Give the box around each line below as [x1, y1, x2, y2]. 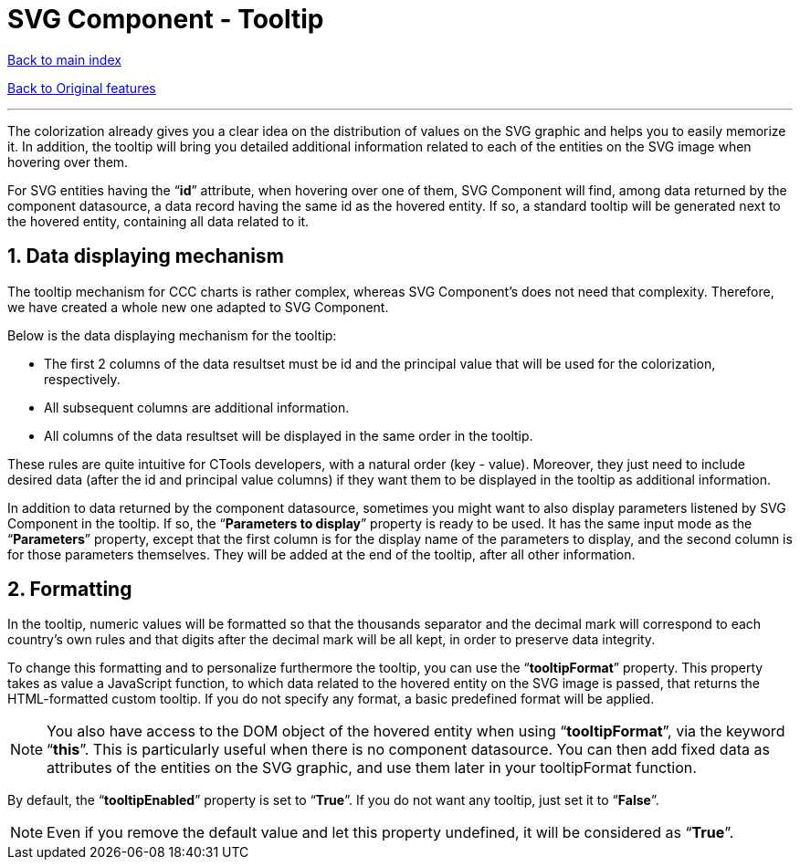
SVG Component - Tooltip [7, 4, 324, 35]
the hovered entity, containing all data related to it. [7, 213, 310, 229]
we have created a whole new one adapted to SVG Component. [7, 298, 389, 315]
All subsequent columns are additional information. [44, 399, 350, 415]
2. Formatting [7, 578, 132, 601]
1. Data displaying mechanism [7, 245, 284, 268]
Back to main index [7, 51, 121, 68]
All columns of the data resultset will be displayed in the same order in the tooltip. [44, 427, 533, 444]
